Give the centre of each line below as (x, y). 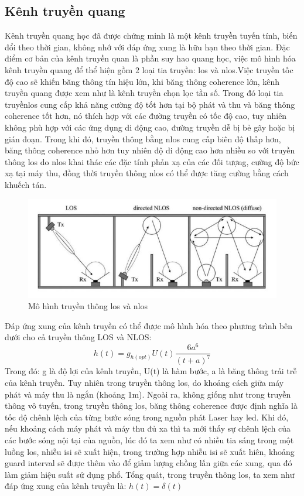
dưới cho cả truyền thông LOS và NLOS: (78, 337)
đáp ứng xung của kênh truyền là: (66, 486)
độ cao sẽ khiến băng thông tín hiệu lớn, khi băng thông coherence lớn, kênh (142, 81)
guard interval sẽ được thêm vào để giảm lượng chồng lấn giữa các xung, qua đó (148, 463)
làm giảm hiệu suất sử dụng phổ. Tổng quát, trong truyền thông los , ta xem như (150, 474)
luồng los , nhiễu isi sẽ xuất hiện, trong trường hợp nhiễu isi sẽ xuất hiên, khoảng (150, 451)
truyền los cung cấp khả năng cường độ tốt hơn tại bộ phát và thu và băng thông (150, 104)
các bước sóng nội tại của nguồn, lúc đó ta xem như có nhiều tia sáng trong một (149, 440)
